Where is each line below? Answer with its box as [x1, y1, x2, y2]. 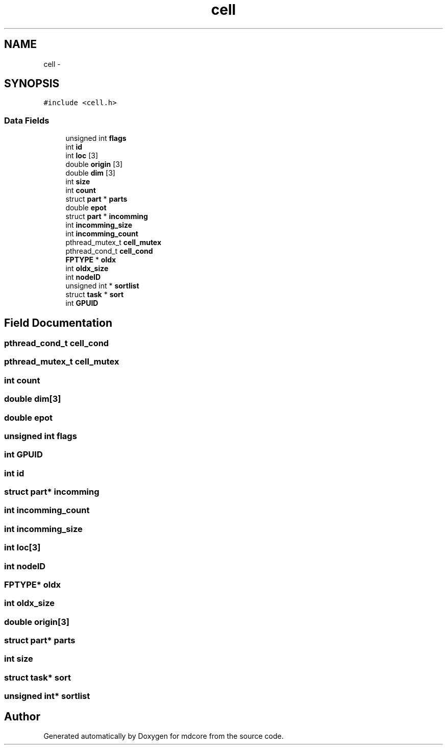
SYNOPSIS [4, 77, 60, 90]
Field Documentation [4, 316, 112, 329]
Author [4, 710, 40, 723]
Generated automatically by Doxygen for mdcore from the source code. [43, 732, 284, 740]
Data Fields [4, 115, 49, 126]
